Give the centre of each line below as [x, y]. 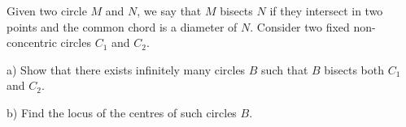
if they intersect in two [326, 11]
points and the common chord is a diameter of [122, 26]
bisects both [354, 69]
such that [285, 69]
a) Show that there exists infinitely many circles [126, 69]
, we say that [169, 11]
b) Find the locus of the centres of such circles [122, 112]
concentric [32, 42]
